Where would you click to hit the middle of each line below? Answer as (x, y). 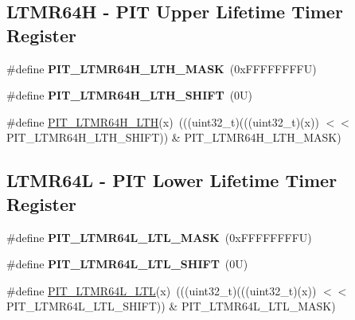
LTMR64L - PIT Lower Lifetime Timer (172, 180)
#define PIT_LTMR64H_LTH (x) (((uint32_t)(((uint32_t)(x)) (163, 121)
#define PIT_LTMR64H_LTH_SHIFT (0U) (130, 95)
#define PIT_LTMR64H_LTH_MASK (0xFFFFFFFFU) (162, 68)
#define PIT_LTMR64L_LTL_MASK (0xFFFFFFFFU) (159, 237)
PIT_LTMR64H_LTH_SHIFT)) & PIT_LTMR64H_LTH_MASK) (174, 137)
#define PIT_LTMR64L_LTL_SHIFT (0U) (127, 264)
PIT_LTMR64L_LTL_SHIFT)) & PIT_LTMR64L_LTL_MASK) (171, 306)
